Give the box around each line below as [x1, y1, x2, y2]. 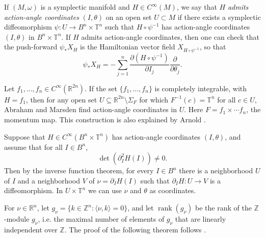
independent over [4, 224, 58, 234]
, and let [127, 202, 154, 213]
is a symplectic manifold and [40, 2, 130, 12]
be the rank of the [195, 202, 252, 213]
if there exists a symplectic [177, 11, 261, 22]
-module [4, 214, 30, 224]
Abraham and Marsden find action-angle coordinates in [4, 104, 177, 115]
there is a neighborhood [179, 165, 253, 176]
